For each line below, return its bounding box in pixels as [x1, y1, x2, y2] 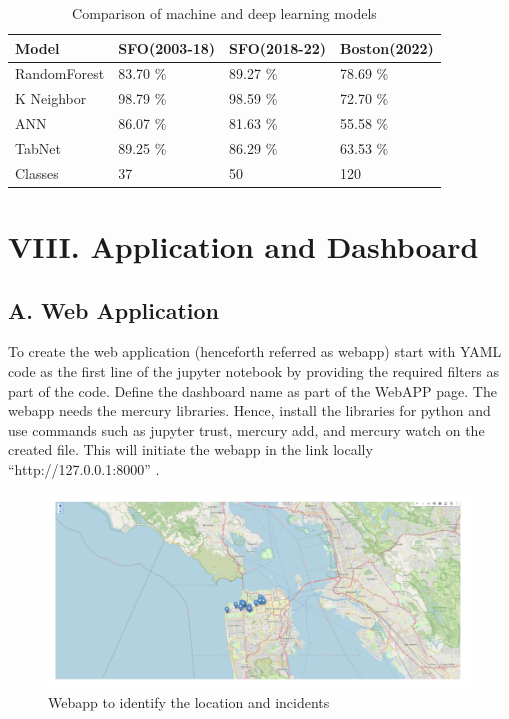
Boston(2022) [340, 37, 434, 58]
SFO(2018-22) [229, 37, 327, 58]
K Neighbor [15, 88, 87, 109]
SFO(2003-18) [118, 37, 216, 58]
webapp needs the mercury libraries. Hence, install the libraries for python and [8, 400, 491, 421]
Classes [15, 162, 59, 183]
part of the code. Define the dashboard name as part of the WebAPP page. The [8, 380, 497, 401]
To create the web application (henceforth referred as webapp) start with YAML [8, 341, 502, 362]
